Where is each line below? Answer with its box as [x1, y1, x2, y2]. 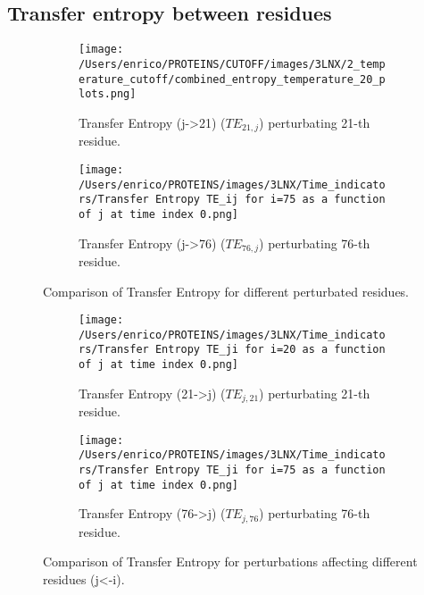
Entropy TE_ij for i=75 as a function [154, 193, 386, 206]
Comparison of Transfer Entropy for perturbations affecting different [43, 552, 418, 571]
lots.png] [79, 88, 137, 101]
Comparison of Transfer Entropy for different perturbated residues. [43, 281, 410, 300]
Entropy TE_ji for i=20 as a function [154, 343, 386, 356]
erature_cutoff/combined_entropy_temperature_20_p [79, 72, 386, 86]
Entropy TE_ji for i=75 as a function [154, 464, 386, 477]
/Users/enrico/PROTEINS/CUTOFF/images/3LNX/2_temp [79, 57, 386, 71]
